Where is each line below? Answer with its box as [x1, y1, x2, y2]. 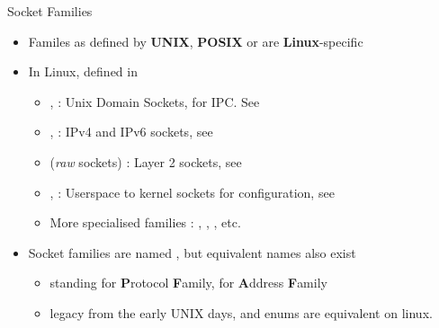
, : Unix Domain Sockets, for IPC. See [49, 92, 260, 111]
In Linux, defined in [28, 62, 138, 81]
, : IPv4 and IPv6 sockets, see [49, 122, 213, 141]
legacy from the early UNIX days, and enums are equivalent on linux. [49, 303, 433, 322]
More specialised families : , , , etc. [49, 213, 241, 232]
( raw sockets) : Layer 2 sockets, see [49, 152, 242, 171]
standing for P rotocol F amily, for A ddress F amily [49, 273, 327, 292]
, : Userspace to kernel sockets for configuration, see [49, 182, 335, 201]
